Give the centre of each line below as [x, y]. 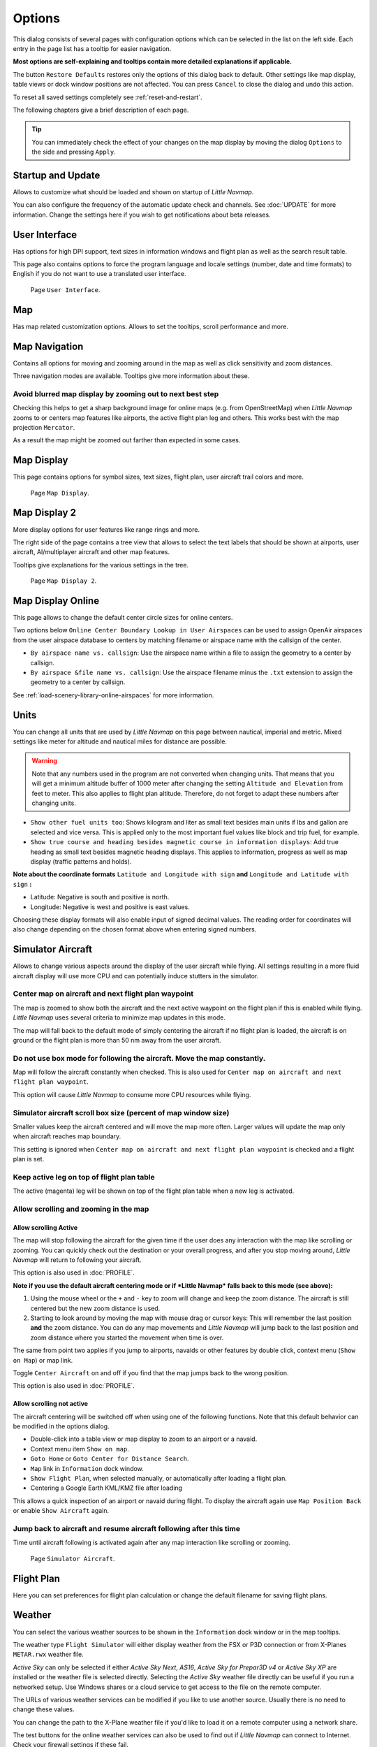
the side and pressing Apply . [74, 152]
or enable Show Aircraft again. [61, 1511]
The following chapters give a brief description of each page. [101, 110]
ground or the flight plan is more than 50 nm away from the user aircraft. [117, 1040]
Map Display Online [56, 601]
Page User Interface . [65, 289]
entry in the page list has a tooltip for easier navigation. [92, 48]
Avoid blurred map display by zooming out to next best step [116, 393]
